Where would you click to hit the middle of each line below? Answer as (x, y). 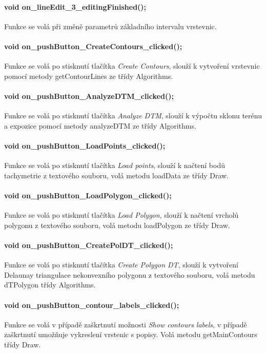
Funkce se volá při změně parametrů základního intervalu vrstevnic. (110, 26)
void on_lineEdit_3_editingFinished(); (75, 6)
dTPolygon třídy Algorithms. (50, 285)
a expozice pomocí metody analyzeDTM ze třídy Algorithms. (100, 125)
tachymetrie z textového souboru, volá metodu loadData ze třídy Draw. (117, 175)
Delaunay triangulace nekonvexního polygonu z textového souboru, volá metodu (130, 274)
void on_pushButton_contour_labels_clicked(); (92, 305)
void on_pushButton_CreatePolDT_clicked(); (89, 245)
